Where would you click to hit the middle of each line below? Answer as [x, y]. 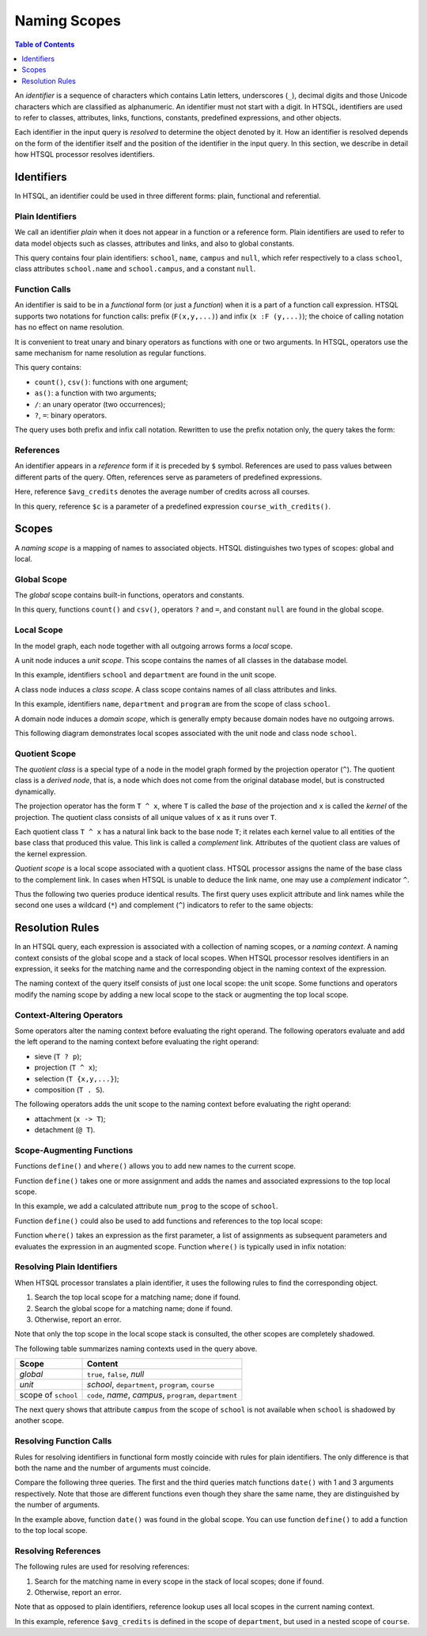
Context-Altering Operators [69, 1015]
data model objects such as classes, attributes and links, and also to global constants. [155, 243]
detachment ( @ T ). [65, 1130]
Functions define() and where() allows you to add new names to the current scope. [155, 1166]
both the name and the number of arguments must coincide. [113, 1468]
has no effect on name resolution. [69, 327]
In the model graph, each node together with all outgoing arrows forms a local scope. [153, 646]
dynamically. [35, 791]
